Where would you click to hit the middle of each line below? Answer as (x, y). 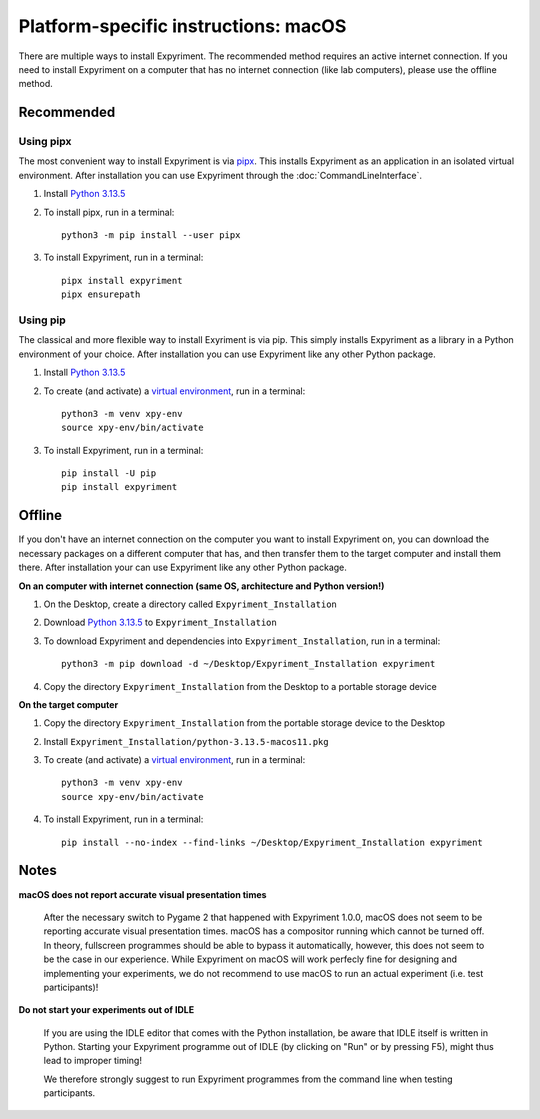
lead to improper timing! (92, 1061)
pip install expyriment (119, 487)
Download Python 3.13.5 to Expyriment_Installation (160, 622)
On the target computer (68, 704)
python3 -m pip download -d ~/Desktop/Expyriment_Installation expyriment (248, 664)
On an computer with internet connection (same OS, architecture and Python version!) (201, 586)
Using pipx (45, 142)
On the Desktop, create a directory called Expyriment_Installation (190, 604)
